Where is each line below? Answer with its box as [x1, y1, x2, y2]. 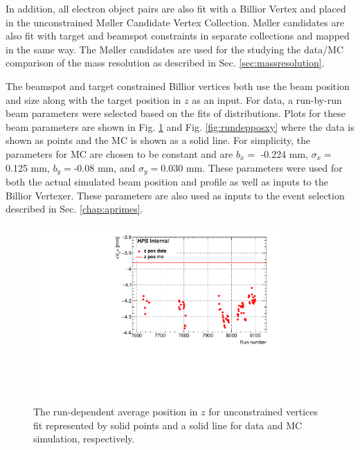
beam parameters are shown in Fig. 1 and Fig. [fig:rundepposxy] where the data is [6, 119, 354, 134]
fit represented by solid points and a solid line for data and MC [33, 417, 303, 432]
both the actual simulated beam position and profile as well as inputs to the [6, 174, 328, 188]
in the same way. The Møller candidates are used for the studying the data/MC [6, 42, 344, 56]
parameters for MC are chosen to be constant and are [6, 146, 233, 161]
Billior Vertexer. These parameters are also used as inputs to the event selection [6, 188, 345, 202]
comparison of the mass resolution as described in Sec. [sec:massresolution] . [6, 55, 325, 70]
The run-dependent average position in [33, 404, 198, 419]
